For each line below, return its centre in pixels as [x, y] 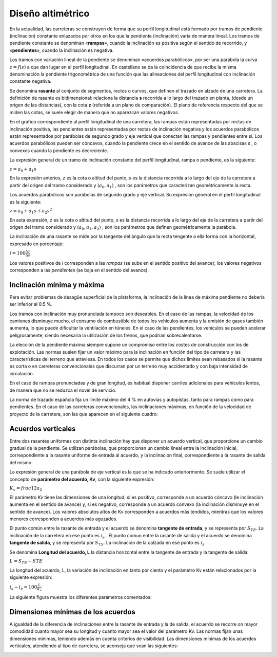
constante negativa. [30, 81]
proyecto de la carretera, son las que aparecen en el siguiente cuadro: [84, 414]
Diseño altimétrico [50, 13]
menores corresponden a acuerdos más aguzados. [63, 519]
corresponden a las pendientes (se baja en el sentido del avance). [79, 270]
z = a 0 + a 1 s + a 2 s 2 [31, 211]
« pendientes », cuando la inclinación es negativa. [62, 50]
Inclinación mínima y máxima [57, 285]
